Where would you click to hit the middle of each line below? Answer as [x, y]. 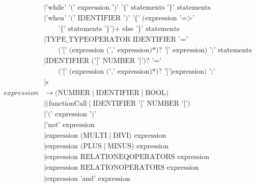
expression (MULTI [77, 136]
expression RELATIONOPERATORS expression [122, 168]
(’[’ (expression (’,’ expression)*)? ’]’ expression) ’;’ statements [155, 51]
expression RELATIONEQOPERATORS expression [128, 157]
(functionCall [66, 104]
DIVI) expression [140, 136]
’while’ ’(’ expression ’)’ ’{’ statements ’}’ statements [128, 8]
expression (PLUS [74, 147]
